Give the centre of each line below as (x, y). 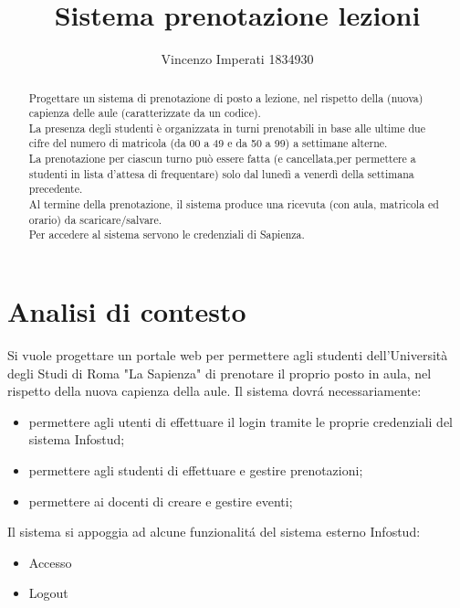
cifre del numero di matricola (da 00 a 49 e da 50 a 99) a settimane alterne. (208, 143)
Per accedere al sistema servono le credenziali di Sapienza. (167, 235)
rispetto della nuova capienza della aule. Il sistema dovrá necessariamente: (214, 391)
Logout (48, 593)
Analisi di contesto (127, 311)
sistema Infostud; (77, 439)
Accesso (50, 562)
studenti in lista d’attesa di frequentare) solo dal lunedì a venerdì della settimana (221, 173)
